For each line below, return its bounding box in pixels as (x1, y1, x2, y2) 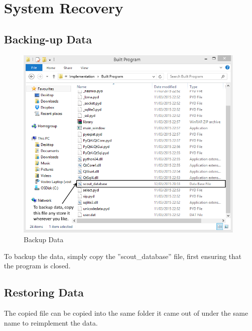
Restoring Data (4, 285, 84, 300)
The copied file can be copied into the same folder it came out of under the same (4, 307, 248, 318)
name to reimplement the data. (4, 317, 98, 328)
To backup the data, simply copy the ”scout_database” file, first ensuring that (4, 251, 242, 261)
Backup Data (24, 234, 64, 244)
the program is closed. (4, 260, 71, 271)
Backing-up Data (4, 31, 92, 46)
